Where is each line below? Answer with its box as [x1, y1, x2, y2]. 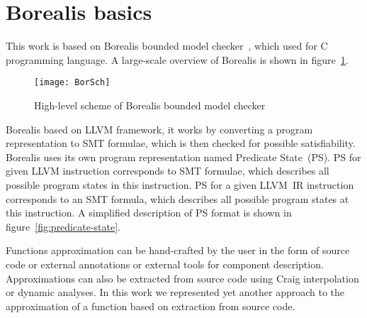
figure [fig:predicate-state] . [6, 219, 120, 234]
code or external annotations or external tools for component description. [6, 256, 324, 271]
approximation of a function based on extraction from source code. [6, 298, 295, 313]
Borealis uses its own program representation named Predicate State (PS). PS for [6, 149, 361, 164]
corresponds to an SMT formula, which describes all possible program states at [6, 191, 349, 206]
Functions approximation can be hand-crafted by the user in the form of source [6, 243, 350, 258]
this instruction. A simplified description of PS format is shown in [6, 205, 292, 220]
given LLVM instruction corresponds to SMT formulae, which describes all [6, 163, 329, 178]
